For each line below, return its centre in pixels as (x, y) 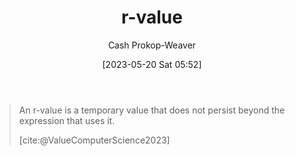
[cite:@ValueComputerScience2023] (94, 140)
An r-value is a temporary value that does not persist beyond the (152, 110)
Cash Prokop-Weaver (152, 45)
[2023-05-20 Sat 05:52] (152, 64)
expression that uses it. (67, 120)
